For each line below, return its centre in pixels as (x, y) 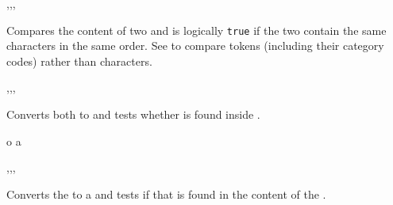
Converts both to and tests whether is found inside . (133, 114)
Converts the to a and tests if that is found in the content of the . (166, 194)
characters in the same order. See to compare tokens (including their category (195, 46)
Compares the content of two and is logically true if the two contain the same (196, 30)
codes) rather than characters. (79, 61)
